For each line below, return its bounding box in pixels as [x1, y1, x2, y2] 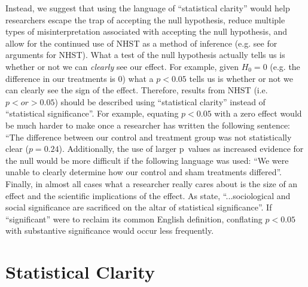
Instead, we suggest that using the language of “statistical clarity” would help [5, 2, 290, 14]
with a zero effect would [214, 107, 302, 120]
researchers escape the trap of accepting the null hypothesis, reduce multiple [5, 13, 285, 26]
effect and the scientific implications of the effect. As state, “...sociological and [5, 189, 291, 201]
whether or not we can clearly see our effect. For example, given [5, 60, 239, 72]
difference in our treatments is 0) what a [5, 72, 154, 84]
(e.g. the [270, 60, 300, 72]
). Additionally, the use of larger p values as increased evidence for [59, 142, 304, 155]
